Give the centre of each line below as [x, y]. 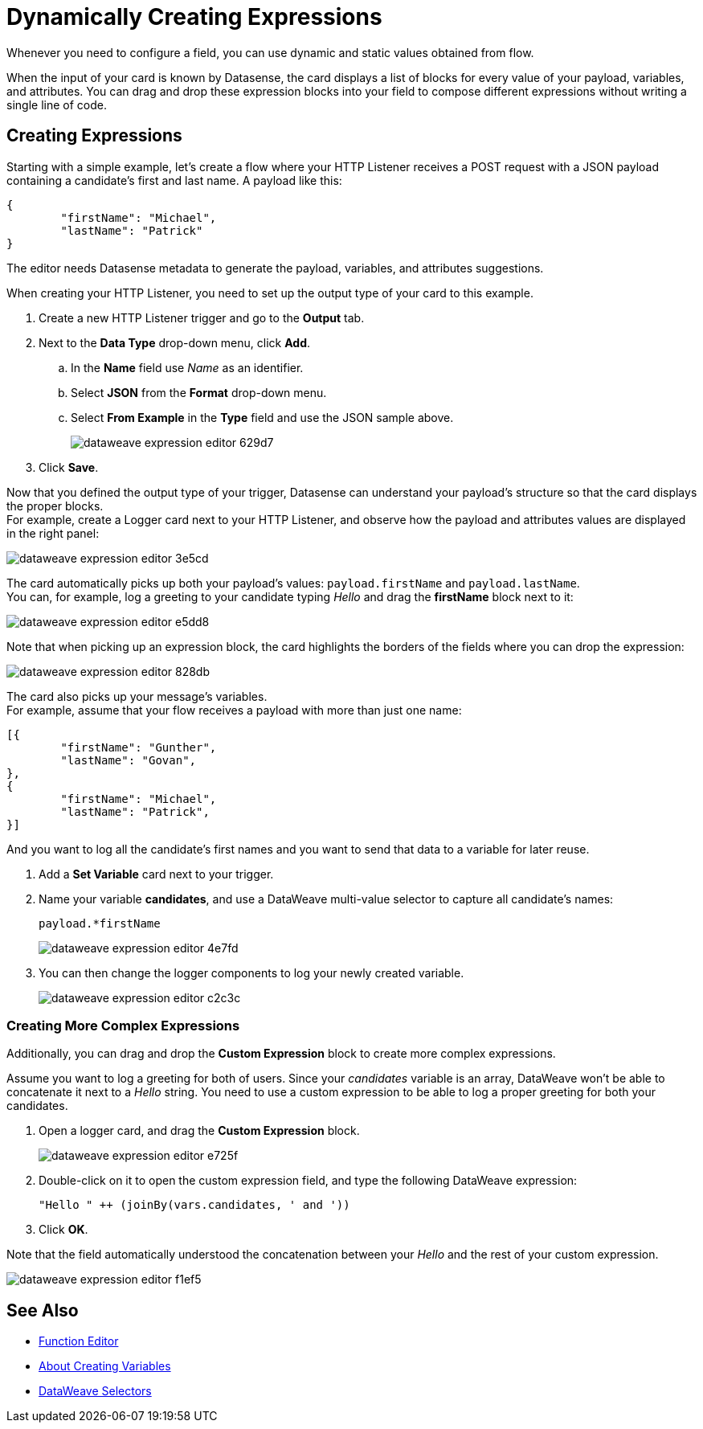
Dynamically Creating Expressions [194, 17]
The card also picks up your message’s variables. [137, 696]
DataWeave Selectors [95, 1391]
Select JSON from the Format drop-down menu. [199, 392]
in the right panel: [53, 533]
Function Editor [79, 1341]
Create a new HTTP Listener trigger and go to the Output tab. [202, 317]
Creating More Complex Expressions [123, 1025]
